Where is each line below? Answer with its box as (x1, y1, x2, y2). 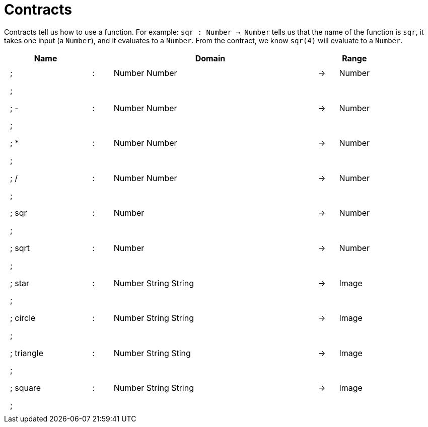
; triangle (10, 348, 44, 358)
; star (10, 278, 30, 288)
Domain (195, 53, 226, 63)
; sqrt (10, 242, 30, 253)
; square (10, 383, 41, 393)
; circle (10, 313, 36, 323)
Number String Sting (113, 348, 191, 358)
